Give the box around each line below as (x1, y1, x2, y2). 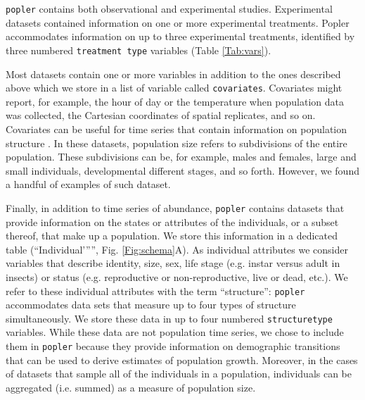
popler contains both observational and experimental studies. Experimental (6, 1, 333, 15)
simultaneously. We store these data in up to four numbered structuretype (6, 311, 333, 325)
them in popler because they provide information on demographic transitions (6, 339, 340, 354)
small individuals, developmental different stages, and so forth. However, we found (6, 163, 359, 177)
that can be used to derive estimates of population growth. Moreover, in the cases (6, 352, 358, 367)
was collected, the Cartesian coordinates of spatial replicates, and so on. (6, 108, 316, 123)
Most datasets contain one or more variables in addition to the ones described (6, 66, 341, 81)
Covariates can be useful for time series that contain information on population (6, 121, 347, 136)
